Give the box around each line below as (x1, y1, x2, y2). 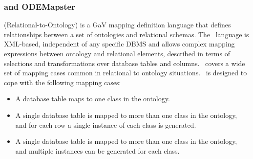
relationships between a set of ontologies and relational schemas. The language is (4, 29, 249, 39)
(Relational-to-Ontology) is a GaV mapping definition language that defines (4, 20, 231, 30)
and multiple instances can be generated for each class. (15, 145, 180, 156)
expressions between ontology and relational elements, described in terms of (4, 48, 230, 58)
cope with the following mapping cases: (4, 77, 121, 87)
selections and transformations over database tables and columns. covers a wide (4, 58, 245, 68)
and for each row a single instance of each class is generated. (15, 119, 196, 130)
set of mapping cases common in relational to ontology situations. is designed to (4, 68, 247, 78)
